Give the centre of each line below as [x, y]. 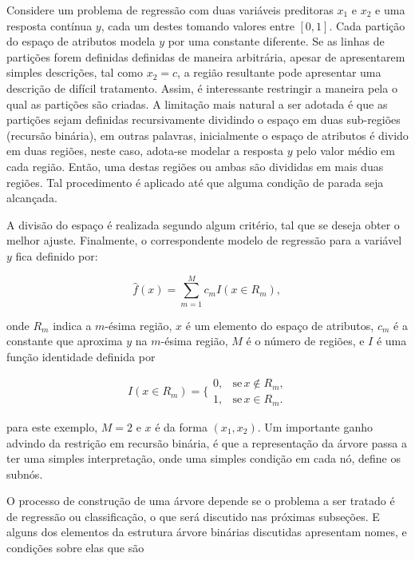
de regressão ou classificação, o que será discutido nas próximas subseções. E [193, 516]
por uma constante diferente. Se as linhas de [276, 41]
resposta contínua [49, 25]
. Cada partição [367, 25]
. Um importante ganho [315, 426]
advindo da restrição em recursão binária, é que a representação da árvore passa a [207, 442]
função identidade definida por [81, 356]
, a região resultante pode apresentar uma [279, 72]
